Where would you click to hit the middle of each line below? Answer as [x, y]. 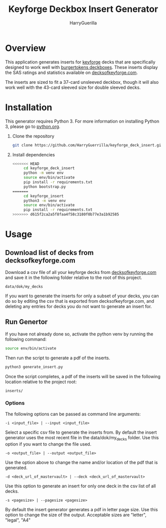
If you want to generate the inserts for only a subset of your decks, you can [82, 296]
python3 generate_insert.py [34, 367]
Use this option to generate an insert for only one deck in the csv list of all [81, 486]
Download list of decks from [50, 252]
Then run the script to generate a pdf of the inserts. [58, 358]
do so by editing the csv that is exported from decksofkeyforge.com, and [80, 301]
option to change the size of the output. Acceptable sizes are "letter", [76, 515]
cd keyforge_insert [44, 196]
